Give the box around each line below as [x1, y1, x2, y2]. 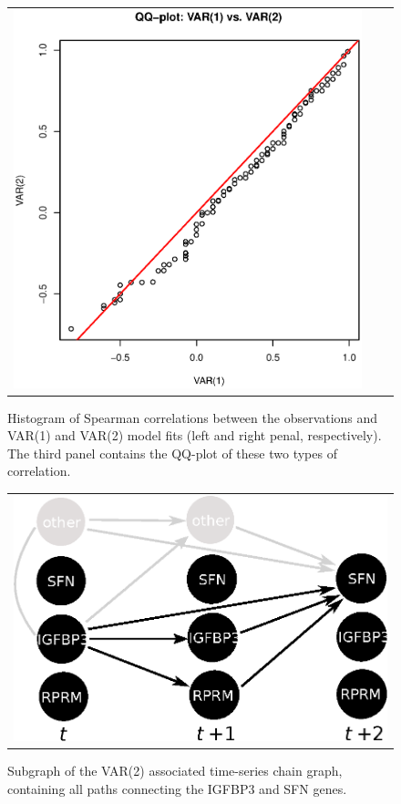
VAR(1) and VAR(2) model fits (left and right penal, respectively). [7, 426, 382, 445]
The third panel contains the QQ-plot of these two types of [7, 443, 337, 462]
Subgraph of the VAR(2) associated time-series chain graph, [7, 760, 343, 779]
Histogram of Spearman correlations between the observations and [7, 407, 378, 427]
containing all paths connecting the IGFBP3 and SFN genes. [7, 778, 347, 798]
